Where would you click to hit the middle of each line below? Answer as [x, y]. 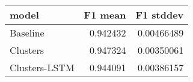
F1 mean [105, 15]
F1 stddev [160, 15]
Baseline [27, 33]
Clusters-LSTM [42, 67]
